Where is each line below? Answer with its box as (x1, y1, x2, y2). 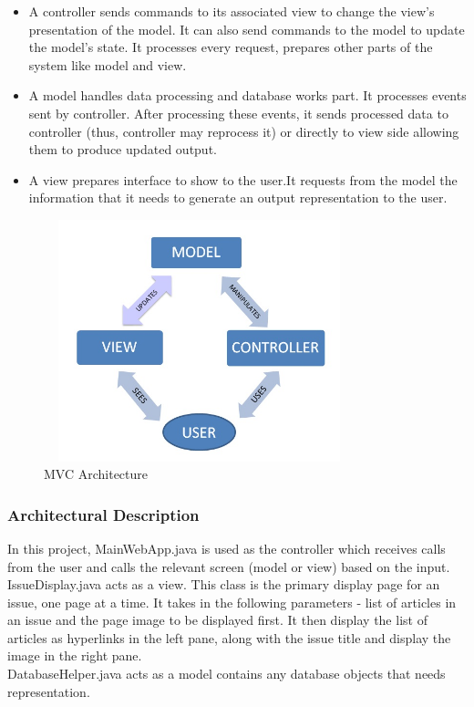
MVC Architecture (44, 464, 149, 483)
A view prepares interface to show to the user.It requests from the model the (28, 170, 458, 189)
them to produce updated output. (28, 140, 217, 159)
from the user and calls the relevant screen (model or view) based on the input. (7, 556, 450, 576)
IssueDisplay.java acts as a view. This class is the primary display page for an (7, 575, 440, 594)
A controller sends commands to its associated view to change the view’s (28, 2, 435, 20)
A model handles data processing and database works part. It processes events (28, 86, 467, 105)
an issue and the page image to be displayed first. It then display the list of (7, 610, 428, 629)
